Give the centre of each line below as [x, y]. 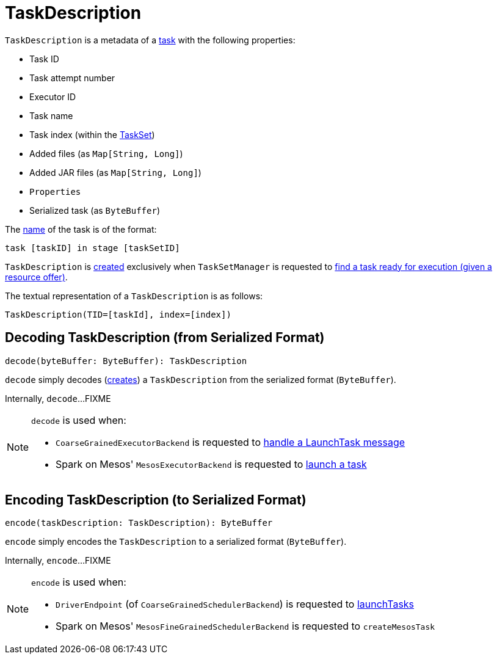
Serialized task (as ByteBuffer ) [95, 210]
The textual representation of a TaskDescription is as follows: [134, 296]
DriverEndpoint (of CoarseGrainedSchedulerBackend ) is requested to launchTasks [235, 604]
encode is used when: [79, 582]
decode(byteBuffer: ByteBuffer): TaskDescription [126, 361]
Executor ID [53, 96]
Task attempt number [72, 78]
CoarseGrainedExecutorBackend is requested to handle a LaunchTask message [230, 442]
